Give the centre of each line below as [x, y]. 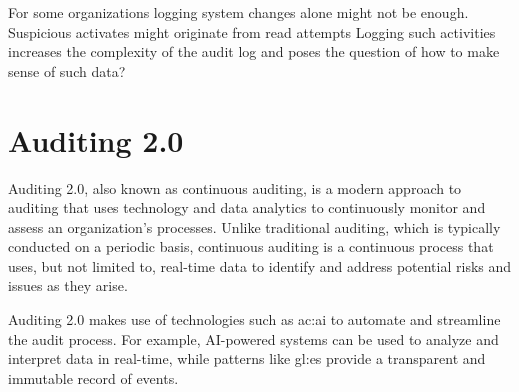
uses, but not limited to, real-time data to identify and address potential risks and [260, 265]
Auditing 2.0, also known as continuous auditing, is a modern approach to [235, 187]
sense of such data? [67, 70]
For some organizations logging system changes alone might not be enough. [238, 12]
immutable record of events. [93, 377]
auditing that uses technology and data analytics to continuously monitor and [247, 207]
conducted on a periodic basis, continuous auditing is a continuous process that [251, 246]
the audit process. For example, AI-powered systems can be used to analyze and [253, 338]
